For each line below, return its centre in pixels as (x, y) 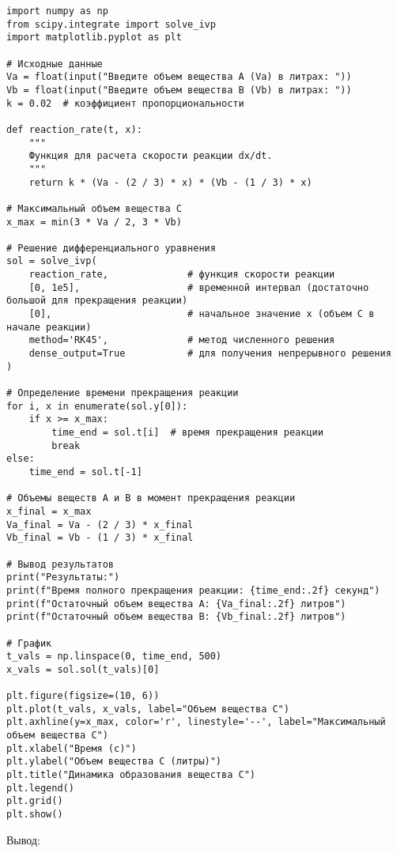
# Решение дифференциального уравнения (111, 248)
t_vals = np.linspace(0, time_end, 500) (114, 657)
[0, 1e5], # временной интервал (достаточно (199, 287)
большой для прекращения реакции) (97, 301)
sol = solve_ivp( (52, 261)
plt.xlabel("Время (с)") (72, 748)
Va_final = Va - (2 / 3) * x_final (100, 525)
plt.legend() (40, 788)
